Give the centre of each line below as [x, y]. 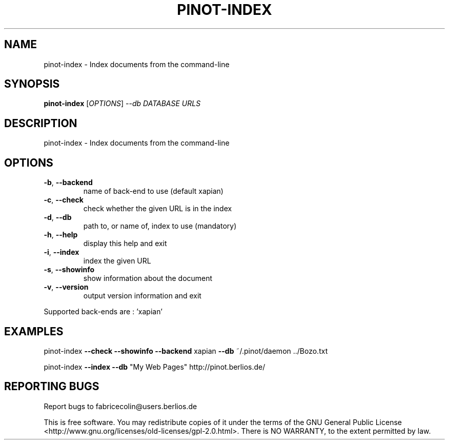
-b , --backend [68, 183]
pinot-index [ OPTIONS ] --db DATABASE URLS [122, 104]
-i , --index [62, 252]
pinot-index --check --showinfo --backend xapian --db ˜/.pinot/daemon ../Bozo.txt [186, 351]
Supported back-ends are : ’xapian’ [103, 312]
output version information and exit [142, 296]
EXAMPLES [34, 331]
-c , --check [64, 200]
